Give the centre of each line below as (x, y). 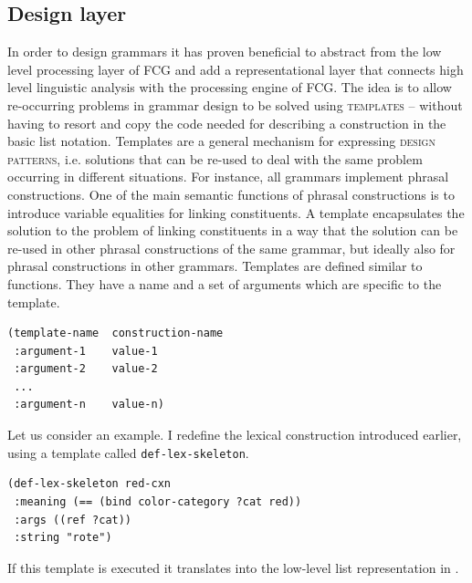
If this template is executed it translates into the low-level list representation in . (233, 567)
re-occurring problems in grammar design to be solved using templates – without (235, 104)
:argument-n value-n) (89, 405)
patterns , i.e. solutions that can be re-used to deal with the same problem (215, 158)
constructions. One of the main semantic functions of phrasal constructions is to (231, 194)
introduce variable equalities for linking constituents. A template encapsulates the (236, 212)
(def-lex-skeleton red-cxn (89, 484)
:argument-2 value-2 (86, 369)
